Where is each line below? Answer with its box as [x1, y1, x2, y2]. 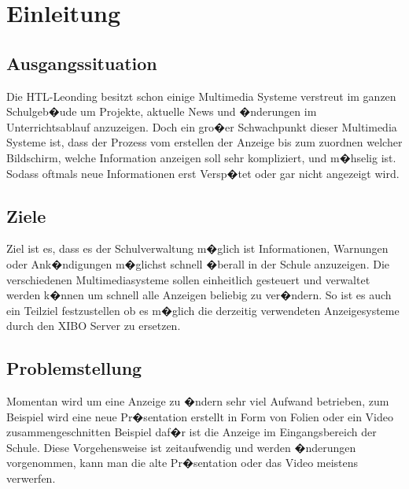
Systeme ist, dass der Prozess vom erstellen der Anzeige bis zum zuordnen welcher [6, 134, 403, 150]
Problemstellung [6, 356, 142, 380]
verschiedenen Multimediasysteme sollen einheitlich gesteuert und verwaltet [6, 271, 370, 287]
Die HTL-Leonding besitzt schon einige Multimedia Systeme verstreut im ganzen [6, 87, 396, 104]
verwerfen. [6, 470, 56, 487]
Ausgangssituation [6, 50, 157, 75]
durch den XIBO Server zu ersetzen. [6, 317, 181, 334]
